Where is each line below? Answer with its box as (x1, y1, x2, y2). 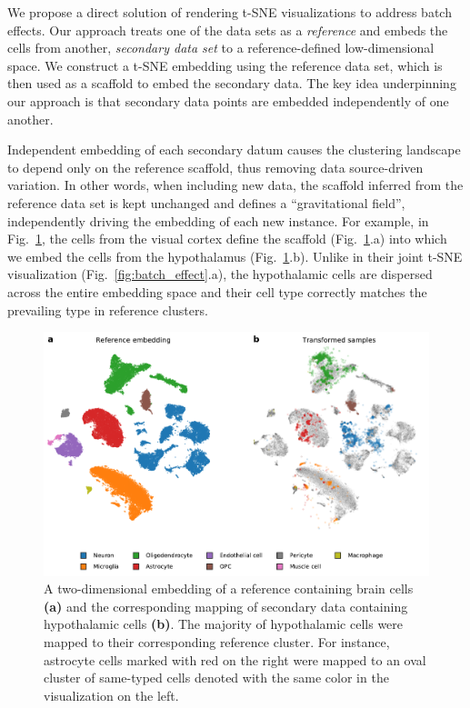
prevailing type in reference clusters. (7, 300, 208, 319)
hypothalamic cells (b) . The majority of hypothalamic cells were (44, 614, 404, 633)
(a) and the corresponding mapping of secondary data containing (44, 596, 408, 615)
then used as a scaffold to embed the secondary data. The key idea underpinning (7, 74, 456, 93)
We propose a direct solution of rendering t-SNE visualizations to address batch (7, 3, 452, 21)
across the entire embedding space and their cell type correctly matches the (7, 282, 427, 301)
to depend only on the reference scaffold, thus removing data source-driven (7, 157, 424, 176)
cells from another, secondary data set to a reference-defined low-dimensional (7, 38, 435, 57)
